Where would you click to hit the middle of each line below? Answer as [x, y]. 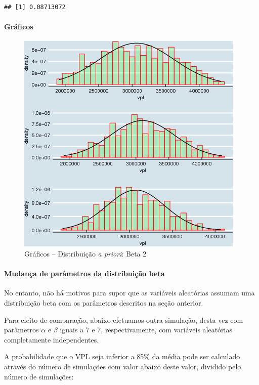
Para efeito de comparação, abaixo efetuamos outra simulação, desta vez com [124, 319]
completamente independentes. [52, 339]
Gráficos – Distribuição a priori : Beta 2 [85, 253]
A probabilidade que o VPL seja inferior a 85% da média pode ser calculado [122, 356]
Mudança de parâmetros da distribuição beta [84, 273]
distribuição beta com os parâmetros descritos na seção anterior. [104, 302]
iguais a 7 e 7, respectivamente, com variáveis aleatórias [146, 330]
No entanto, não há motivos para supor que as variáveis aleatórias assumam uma [129, 293]
